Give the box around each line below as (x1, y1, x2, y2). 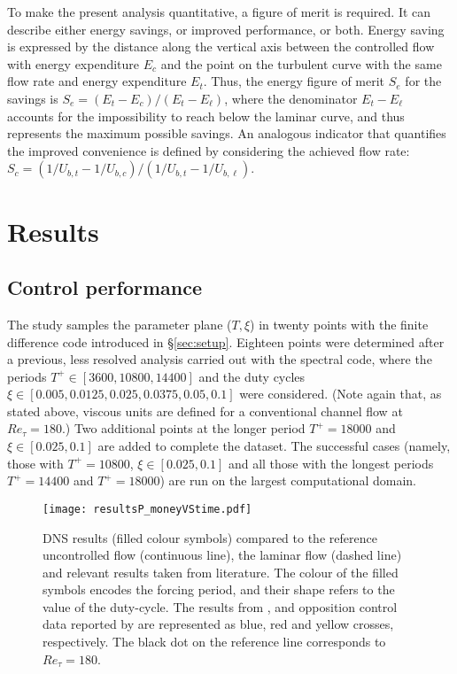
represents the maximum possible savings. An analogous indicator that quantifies (7, 124, 446, 143)
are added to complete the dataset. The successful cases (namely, (97, 437, 451, 455)
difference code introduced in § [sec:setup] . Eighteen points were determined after (7, 332, 445, 351)
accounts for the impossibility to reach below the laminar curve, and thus (7, 106, 405, 125)
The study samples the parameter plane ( (7, 314, 232, 333)
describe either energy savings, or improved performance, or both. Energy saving (7, 19, 445, 38)
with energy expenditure (7, 54, 140, 73)
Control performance (7, 274, 203, 301)
